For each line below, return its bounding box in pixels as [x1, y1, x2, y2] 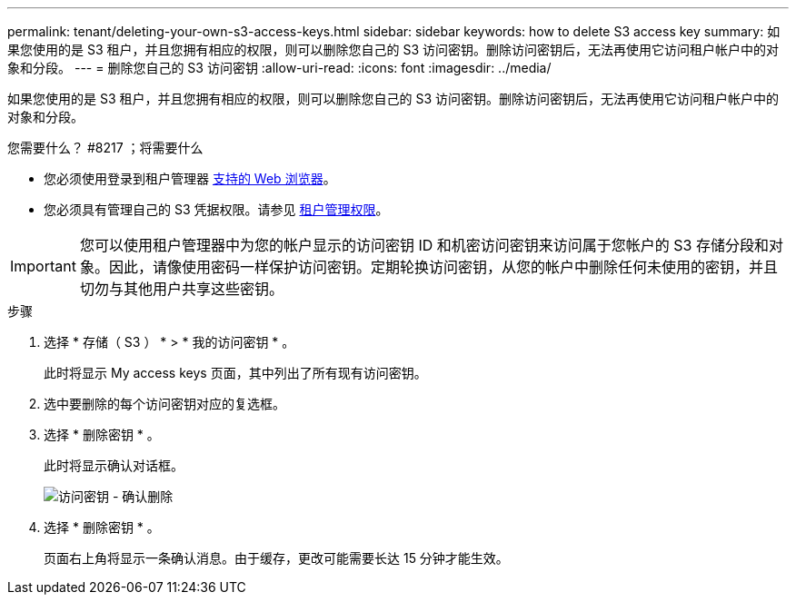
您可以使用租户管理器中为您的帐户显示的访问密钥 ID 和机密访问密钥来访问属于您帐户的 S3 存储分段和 [79, 236, 769, 254]
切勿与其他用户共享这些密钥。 [79, 280, 284, 298]
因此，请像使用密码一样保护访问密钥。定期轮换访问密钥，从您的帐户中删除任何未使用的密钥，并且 [108, 258, 778, 276]
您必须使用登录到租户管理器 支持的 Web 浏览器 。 [44, 171, 336, 186]
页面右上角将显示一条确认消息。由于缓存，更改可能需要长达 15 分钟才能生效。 [44, 550, 509, 566]
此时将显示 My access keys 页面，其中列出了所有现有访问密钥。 [44, 365, 427, 380]
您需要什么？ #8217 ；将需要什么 [7, 140, 204, 155]
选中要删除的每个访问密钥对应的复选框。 [44, 396, 285, 411]
